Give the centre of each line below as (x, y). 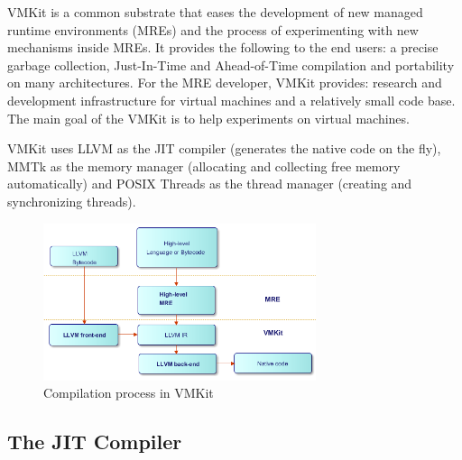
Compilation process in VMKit (129, 393)
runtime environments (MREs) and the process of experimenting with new (213, 29)
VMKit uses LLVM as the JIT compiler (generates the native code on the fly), (224, 148)
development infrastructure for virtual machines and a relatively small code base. (231, 100)
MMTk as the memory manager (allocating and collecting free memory (204, 166)
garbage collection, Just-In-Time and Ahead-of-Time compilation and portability (231, 64)
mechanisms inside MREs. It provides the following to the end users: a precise (223, 47)
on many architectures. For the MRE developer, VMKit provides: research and (225, 83)
